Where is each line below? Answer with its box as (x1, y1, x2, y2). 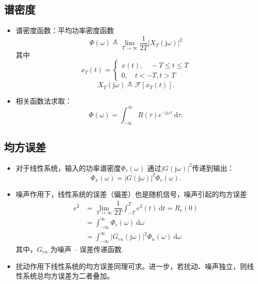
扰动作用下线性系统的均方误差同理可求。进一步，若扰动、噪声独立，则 (15, 260, 247, 271)
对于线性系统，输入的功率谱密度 (15, 162, 121, 173)
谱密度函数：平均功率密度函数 (15, 25, 114, 36)
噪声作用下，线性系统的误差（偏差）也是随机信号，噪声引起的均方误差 (15, 188, 247, 199)
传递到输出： (192, 162, 234, 173)
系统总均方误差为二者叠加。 (22, 270, 114, 281)
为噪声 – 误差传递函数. (50, 243, 123, 254)
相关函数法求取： (15, 96, 72, 106)
